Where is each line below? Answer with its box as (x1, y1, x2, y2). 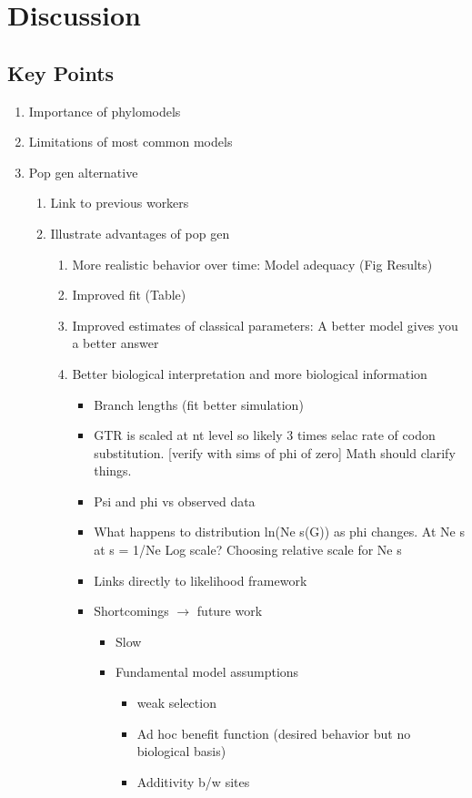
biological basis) (136, 742, 226, 761)
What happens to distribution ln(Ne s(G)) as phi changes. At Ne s (94, 522, 465, 541)
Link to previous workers (50, 193, 189, 212)
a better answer (72, 333, 159, 353)
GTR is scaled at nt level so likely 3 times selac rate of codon (94, 425, 436, 445)
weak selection (136, 693, 216, 712)
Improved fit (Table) (72, 285, 186, 304)
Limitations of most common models (28, 132, 233, 151)
